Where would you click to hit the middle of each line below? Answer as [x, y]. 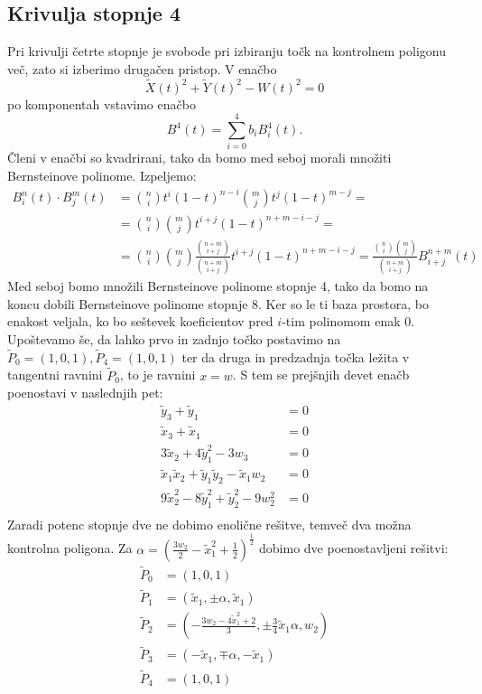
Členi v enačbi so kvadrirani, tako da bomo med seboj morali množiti [199, 158]
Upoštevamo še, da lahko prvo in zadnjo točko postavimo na [174, 339]
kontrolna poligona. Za [70, 548]
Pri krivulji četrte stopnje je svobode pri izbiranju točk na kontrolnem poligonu [227, 51]
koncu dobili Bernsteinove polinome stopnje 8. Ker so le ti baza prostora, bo [218, 303]
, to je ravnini [158, 375]
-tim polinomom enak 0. [348, 321]
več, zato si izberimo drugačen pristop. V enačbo [142, 68]
